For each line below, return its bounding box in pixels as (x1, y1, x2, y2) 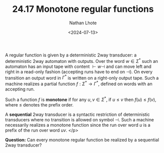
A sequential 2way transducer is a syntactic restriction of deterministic (5, 111, 150, 117)
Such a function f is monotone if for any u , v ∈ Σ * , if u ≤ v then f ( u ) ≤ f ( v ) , (5, 96, 157, 102)
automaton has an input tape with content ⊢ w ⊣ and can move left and (5, 63, 152, 69)
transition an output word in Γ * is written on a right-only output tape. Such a (5, 74, 159, 81)
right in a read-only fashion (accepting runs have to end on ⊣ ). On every (5, 68, 153, 75)
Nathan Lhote (69, 20, 97, 26)
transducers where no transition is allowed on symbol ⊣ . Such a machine (5, 116, 154, 122)
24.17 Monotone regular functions (12, 3, 154, 15)
